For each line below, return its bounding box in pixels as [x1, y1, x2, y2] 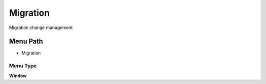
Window [9, 73, 27, 79]
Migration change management [9, 25, 73, 30]
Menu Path [9, 37, 43, 46]
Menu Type [9, 62, 37, 69]
